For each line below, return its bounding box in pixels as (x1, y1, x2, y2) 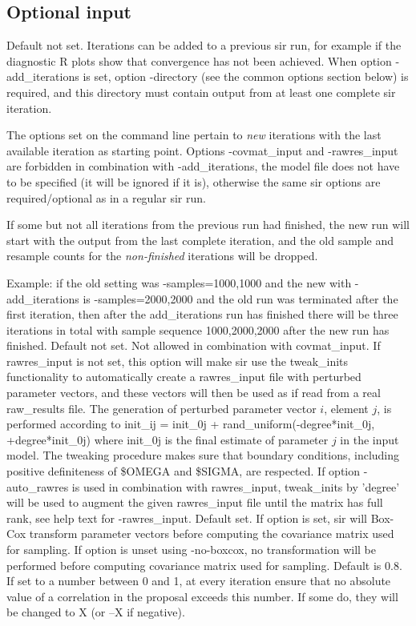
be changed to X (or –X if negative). (6, 604, 185, 620)
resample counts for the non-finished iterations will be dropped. (6, 247, 318, 264)
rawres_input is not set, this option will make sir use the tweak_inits (6, 352, 349, 369)
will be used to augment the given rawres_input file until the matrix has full (6, 494, 383, 511)
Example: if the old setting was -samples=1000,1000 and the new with (6, 274, 352, 291)
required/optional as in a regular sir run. (6, 189, 206, 206)
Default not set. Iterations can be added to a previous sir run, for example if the (6, 37, 402, 54)
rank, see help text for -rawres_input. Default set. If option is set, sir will (6, 509, 368, 526)
